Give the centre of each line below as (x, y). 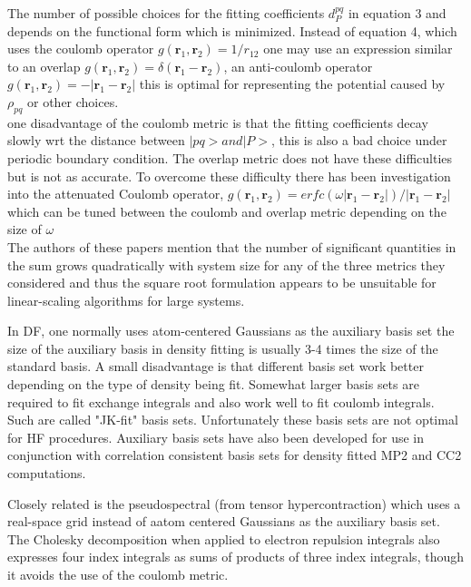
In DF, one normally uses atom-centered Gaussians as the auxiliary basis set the (231, 331)
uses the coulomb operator (81, 49)
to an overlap (44, 66)
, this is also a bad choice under (359, 140)
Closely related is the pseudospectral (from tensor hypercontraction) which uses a (234, 503)
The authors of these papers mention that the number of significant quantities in (232, 246)
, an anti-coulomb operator (298, 66)
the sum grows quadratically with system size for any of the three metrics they (226, 264)
